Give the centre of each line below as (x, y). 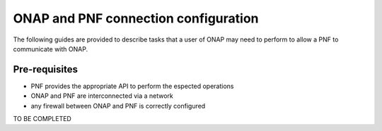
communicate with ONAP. (51, 49)
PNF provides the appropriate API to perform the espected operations (132, 86)
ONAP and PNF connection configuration (136, 18)
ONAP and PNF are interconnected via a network (102, 96)
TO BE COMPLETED (42, 119)
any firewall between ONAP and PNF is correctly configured (118, 106)
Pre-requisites (45, 69)
